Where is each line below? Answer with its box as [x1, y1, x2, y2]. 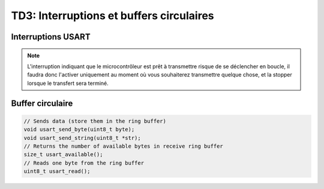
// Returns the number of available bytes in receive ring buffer [23, 142, 223, 150]
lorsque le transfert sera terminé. [27, 80, 109, 87]
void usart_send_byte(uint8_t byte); [23, 126, 135, 133]
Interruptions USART [11, 32, 91, 42]
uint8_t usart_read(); [23, 168, 91, 175]
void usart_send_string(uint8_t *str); [23, 135, 141, 141]
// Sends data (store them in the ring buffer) [23, 117, 166, 124]
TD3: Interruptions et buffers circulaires [11, 9, 214, 22]
